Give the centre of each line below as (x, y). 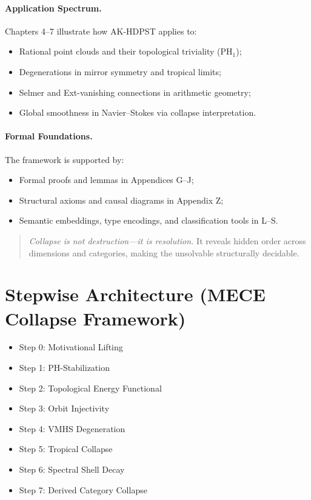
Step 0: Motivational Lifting (71, 347)
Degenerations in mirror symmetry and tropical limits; (120, 71)
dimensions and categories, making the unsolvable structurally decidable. (164, 252)
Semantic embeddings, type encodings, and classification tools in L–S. (149, 220)
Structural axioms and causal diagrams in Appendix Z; (121, 200)
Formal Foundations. (49, 136)
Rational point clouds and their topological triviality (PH (126, 51)
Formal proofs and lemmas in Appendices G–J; (106, 180)
